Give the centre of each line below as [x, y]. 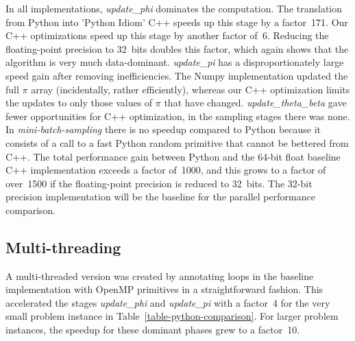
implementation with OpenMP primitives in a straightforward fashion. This [164, 289]
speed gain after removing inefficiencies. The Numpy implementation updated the [177, 75]
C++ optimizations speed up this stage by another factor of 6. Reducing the [167, 35]
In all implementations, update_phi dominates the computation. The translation [174, 8]
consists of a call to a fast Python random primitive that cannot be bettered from [177, 142]
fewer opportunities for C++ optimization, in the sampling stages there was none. [178, 116]
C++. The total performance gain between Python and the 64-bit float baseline [173, 156]
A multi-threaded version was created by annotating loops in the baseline [160, 275]
